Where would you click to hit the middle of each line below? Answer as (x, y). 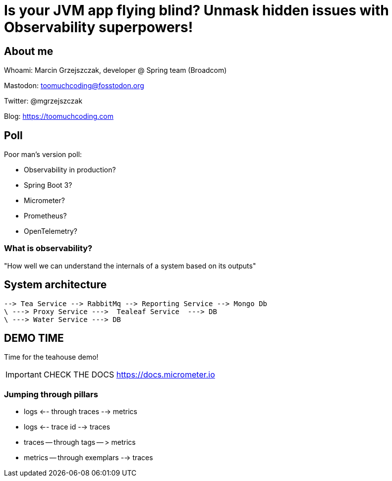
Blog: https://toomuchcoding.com (59, 116)
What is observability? (48, 248)
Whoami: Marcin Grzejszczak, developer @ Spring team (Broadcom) (115, 70)
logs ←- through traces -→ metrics (81, 412)
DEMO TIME (34, 338)
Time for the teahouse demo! (51, 357)
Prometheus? (45, 216)
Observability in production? (70, 170)
